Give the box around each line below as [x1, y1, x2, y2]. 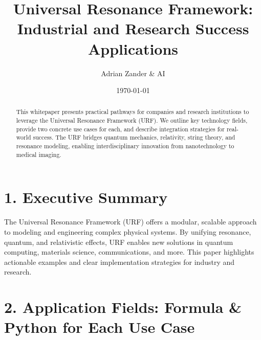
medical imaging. [16, 150, 61, 158]
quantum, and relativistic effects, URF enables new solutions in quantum [4, 236, 233, 247]
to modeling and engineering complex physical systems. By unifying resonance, [4, 226, 251, 237]
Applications [88, 38, 179, 59]
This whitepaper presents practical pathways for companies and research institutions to [16, 107, 249, 116]
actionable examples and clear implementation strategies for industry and [4, 256, 235, 267]
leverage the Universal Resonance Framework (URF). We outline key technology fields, [16, 116, 248, 125]
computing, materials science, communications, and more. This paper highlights [4, 246, 254, 257]
